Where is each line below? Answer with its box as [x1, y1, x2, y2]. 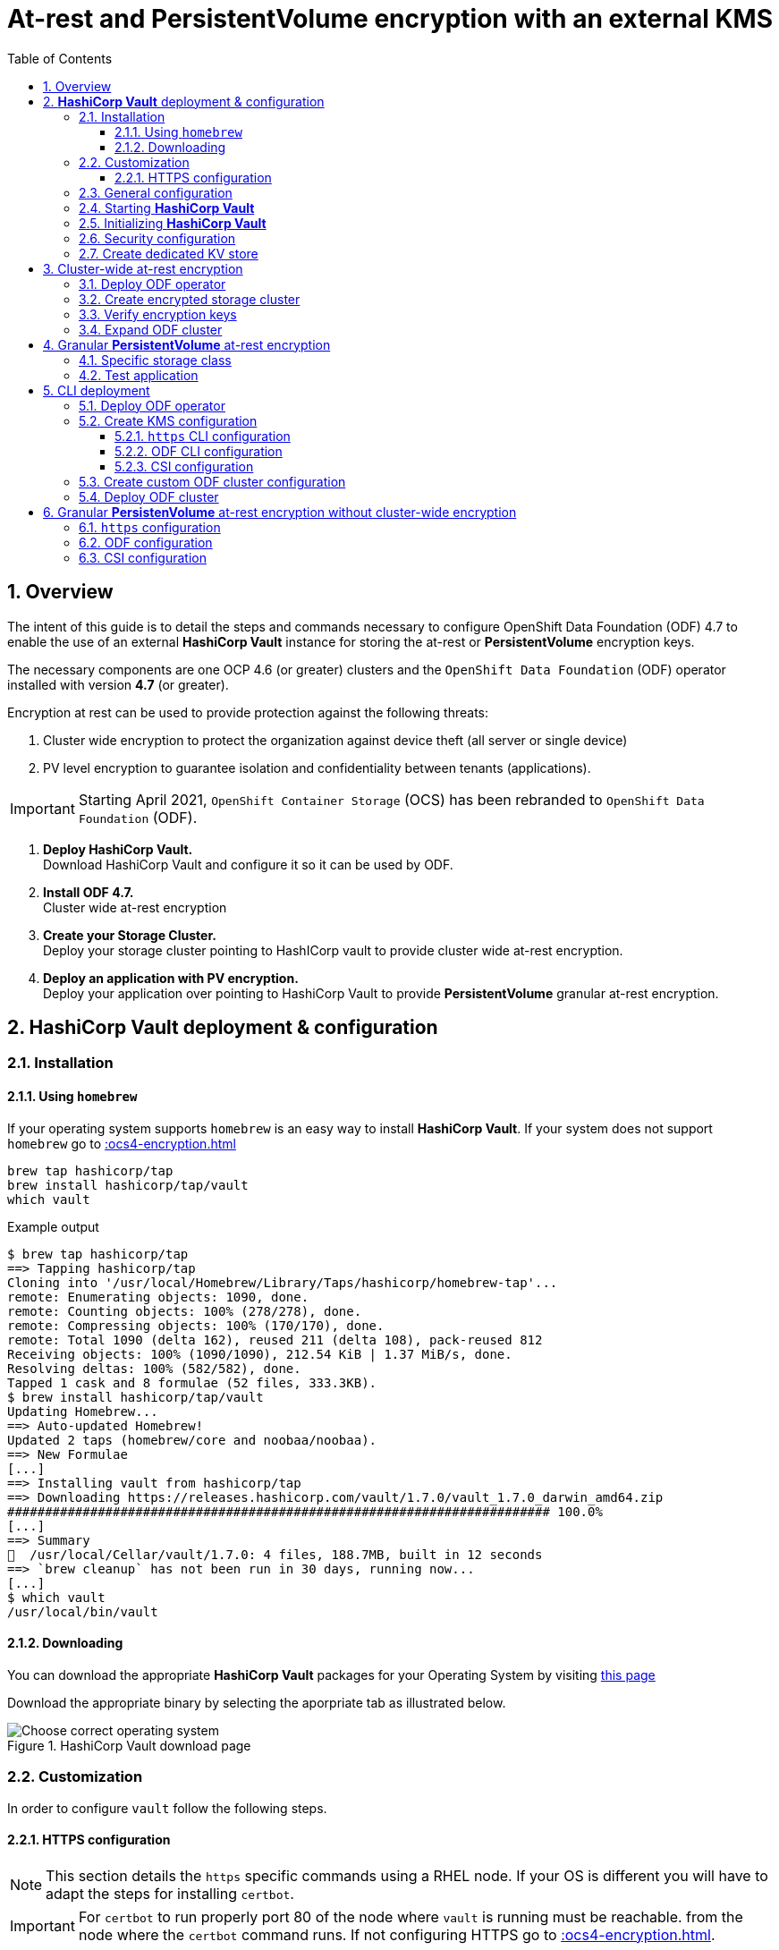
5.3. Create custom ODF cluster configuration [79, 473, 346, 489]
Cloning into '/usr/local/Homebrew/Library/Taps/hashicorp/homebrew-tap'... [7, 1275, 558, 1290]
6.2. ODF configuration [79, 534, 213, 550]
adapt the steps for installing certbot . [46, 1884, 294, 1903]
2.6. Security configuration [79, 230, 236, 246]
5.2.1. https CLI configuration [114, 428, 291, 444]
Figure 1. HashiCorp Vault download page [7, 1737, 251, 1753]
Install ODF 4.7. [43, 884, 134, 900]
